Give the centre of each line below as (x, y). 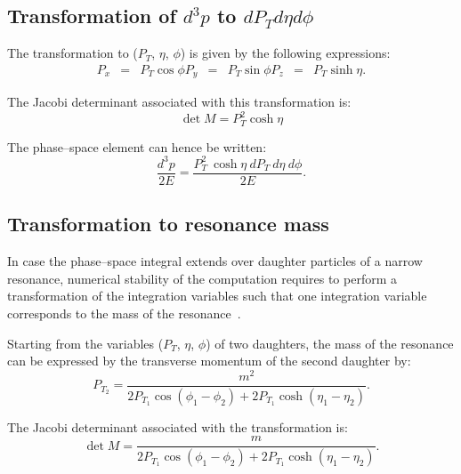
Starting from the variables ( (85, 343)
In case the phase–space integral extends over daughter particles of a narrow (215, 261)
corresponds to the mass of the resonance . (124, 313)
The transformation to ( (73, 53)
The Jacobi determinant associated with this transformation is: (179, 102)
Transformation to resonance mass (168, 224)
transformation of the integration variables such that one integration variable (217, 296)
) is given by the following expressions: (285, 53)
